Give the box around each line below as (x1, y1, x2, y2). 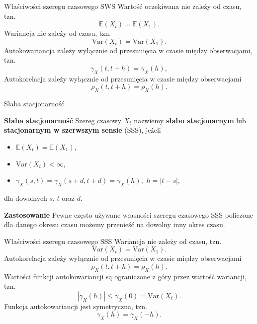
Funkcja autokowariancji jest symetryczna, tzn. (4, 301, 147, 311)
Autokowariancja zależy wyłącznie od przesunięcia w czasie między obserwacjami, (4, 45, 253, 55)
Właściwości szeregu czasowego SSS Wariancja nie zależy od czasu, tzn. (4, 236, 222, 246)
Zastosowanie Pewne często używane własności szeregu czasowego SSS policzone (4, 209, 253, 220)
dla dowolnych (4, 192, 47, 203)
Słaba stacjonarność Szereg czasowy (4, 115, 122, 125)
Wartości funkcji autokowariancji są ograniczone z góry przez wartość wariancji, (4, 271, 247, 281)
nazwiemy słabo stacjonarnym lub (134, 115, 246, 125)
